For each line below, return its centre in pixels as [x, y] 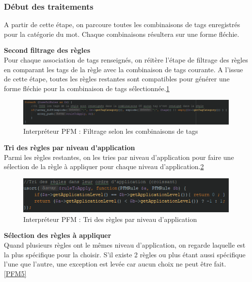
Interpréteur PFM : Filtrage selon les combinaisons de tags [111, 131]
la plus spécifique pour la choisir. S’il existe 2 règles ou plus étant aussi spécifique [125, 254]
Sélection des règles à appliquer [58, 235]
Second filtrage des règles [47, 50]
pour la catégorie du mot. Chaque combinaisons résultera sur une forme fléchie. [122, 34]
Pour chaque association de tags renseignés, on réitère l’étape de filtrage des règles [126, 60]
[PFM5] [15, 273]
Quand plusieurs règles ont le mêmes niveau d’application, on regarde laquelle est [125, 244]
